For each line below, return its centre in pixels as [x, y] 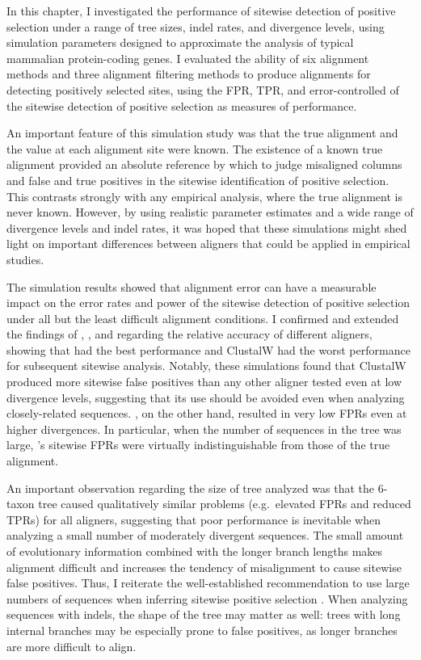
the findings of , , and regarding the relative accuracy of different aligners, [189, 334]
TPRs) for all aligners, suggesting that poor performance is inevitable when [194, 519]
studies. [25, 259]
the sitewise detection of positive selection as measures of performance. [182, 105]
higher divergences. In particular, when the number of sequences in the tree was [204, 429]
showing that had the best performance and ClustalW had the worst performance [208, 349]
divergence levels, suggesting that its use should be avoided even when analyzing [206, 397]
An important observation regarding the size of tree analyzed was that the [191, 488]
